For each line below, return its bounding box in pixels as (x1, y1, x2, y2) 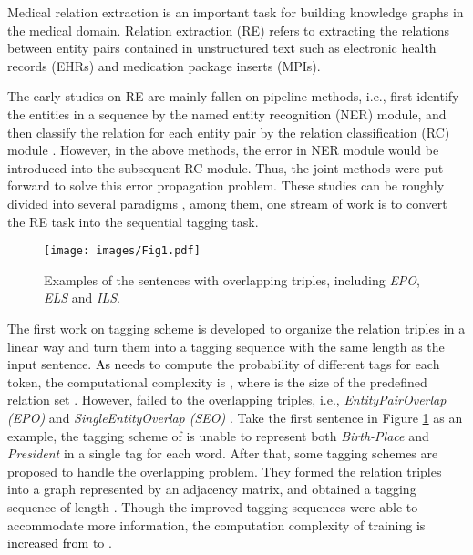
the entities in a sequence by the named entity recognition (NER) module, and (7, 104, 447, 123)
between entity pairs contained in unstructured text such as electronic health (7, 38, 437, 57)
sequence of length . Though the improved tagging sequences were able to (7, 497, 418, 516)
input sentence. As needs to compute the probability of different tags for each (7, 355, 440, 374)
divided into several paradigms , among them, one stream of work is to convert (7, 193, 447, 212)
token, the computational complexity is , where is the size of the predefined (7, 372, 427, 391)
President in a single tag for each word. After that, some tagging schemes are (7, 444, 438, 463)
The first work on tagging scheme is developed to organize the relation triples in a (7, 318, 466, 337)
